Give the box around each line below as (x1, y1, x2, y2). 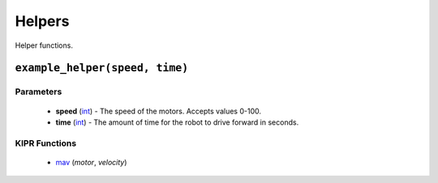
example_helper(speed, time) (15, 62, 189, 74)
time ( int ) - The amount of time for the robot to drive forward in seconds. (55, 117, 299, 127)
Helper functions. (15, 40, 73, 50)
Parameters (15, 86, 62, 97)
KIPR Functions (15, 138, 77, 149)
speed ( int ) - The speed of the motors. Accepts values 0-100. (55, 106, 261, 116)
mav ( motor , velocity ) (55, 157, 127, 167)
